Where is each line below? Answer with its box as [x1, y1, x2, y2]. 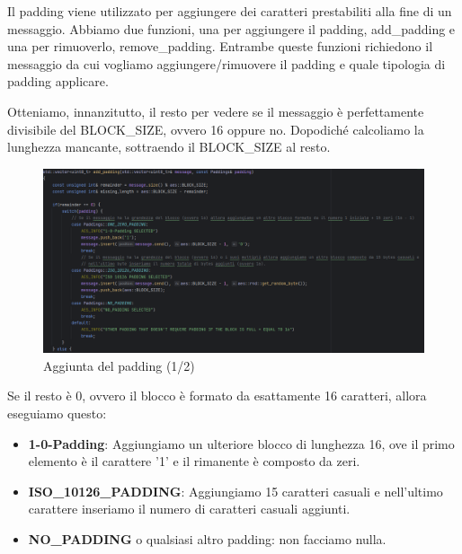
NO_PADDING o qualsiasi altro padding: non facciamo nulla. [28, 529, 386, 548]
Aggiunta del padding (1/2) [43, 356, 195, 374]
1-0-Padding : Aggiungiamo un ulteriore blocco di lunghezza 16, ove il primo [28, 434, 455, 453]
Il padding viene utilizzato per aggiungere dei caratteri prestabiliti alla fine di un [7, 2, 452, 20]
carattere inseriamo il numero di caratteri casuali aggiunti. [28, 499, 351, 518]
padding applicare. [7, 72, 109, 91]
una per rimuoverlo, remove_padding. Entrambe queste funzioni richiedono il [7, 37, 433, 56]
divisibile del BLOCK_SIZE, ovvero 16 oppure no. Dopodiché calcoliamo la [7, 119, 424, 138]
